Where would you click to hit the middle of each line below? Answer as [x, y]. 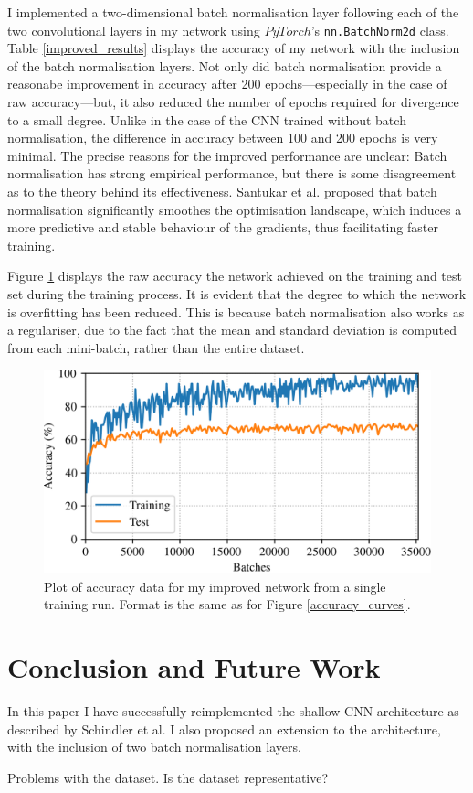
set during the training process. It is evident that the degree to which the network [237, 293]
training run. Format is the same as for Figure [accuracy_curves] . [227, 604]
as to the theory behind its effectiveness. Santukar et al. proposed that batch [222, 191]
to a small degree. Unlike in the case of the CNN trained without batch [207, 119]
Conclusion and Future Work [194, 667]
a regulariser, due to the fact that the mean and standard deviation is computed [232, 330]
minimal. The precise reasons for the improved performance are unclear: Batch [227, 155]
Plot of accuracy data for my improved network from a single [215, 586]
